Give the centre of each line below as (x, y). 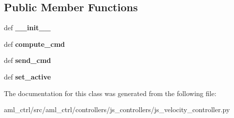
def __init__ (27, 28)
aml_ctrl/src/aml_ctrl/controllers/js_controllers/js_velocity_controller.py (117, 109)
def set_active (28, 76)
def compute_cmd (34, 44)
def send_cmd (28, 60)
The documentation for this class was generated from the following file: (110, 93)
